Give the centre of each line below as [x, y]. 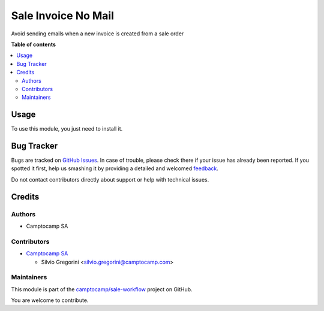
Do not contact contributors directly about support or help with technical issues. [110, 179]
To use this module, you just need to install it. [67, 129]
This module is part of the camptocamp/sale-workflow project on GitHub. [102, 289]
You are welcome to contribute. [50, 300]
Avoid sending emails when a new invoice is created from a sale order [97, 34]
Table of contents [34, 44]
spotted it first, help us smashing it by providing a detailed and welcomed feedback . [115, 168]
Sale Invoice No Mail [62, 16]
